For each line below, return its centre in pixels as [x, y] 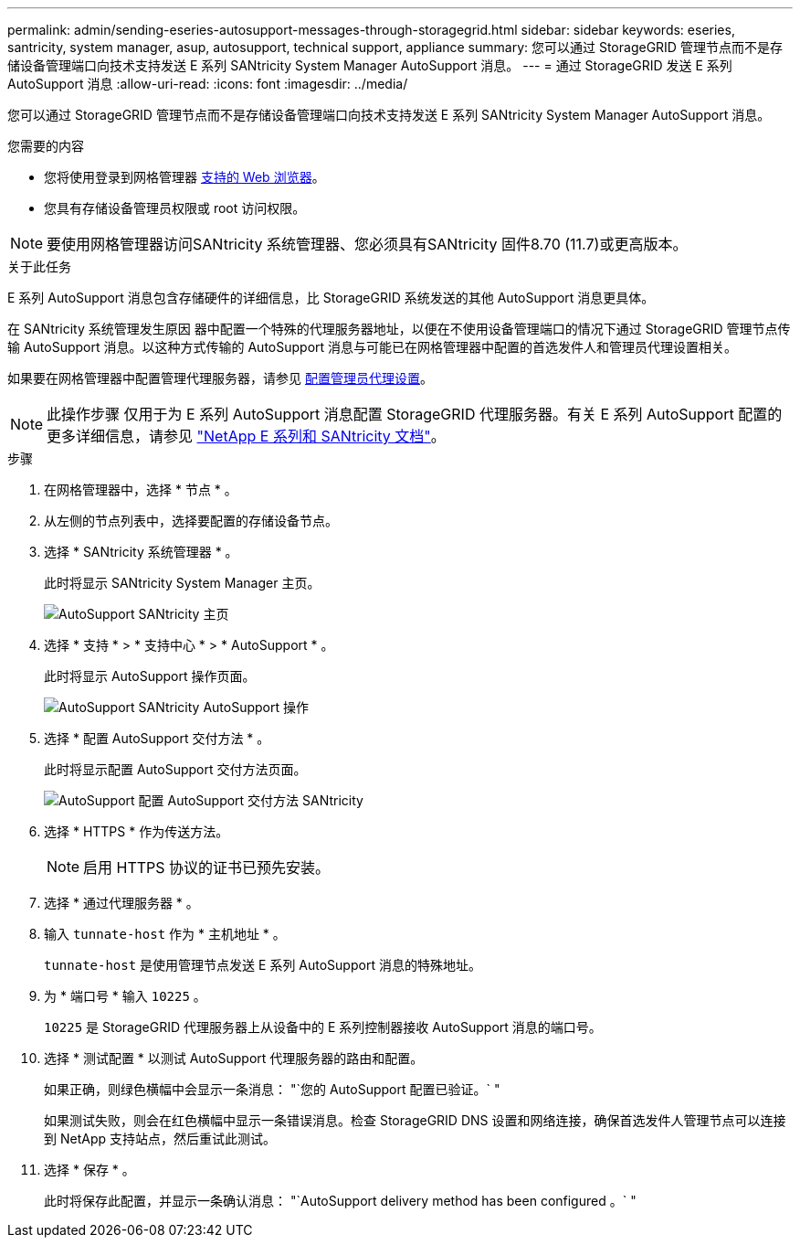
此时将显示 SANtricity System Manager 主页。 [182, 583]
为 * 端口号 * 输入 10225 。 [125, 996]
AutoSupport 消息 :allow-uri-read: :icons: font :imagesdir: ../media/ [208, 84]
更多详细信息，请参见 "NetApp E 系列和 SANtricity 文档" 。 [246, 436]
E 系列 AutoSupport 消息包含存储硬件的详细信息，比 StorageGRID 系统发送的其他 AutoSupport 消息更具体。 [331, 298]
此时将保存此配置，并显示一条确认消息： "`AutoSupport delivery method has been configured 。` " [340, 1201]
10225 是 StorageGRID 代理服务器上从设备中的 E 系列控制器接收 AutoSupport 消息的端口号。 [323, 1027]
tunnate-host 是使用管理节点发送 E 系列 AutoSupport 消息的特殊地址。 [263, 965]
